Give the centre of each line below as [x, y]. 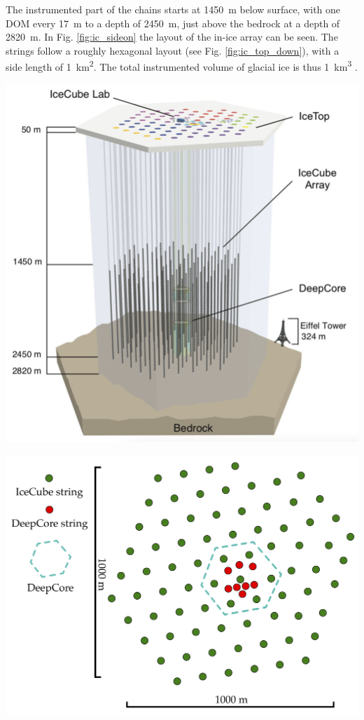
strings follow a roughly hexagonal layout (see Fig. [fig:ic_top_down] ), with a [173, 50]
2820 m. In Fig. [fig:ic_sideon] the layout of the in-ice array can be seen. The [172, 37]
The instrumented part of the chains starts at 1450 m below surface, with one [173, 9]
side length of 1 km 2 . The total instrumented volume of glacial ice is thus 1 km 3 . [182, 66]
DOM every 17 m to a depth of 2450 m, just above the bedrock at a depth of [173, 23]
